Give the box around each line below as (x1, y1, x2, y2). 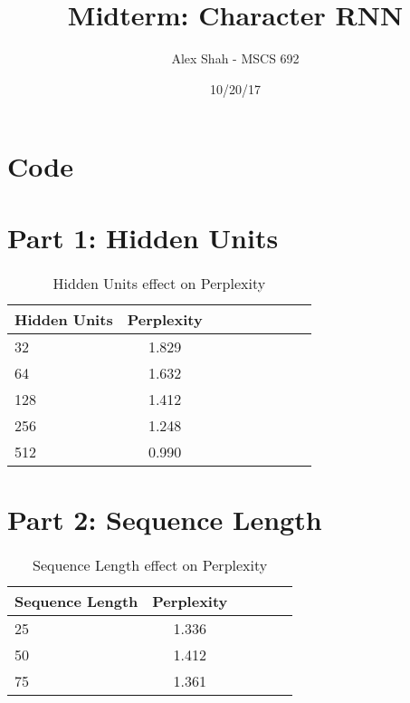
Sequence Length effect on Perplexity (33, 554, 268, 575)
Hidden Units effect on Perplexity (52, 272, 266, 294)
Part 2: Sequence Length (7, 500, 322, 537)
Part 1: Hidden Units (7, 218, 279, 255)
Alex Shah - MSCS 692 (171, 49, 300, 68)
